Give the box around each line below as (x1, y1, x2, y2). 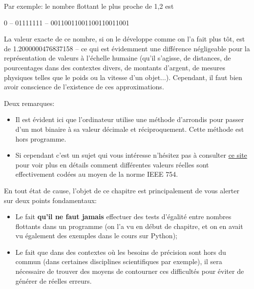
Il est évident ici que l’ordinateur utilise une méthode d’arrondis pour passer (15, 114, 244, 124)
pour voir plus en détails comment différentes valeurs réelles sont (15, 159, 209, 169)
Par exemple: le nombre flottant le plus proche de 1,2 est (4, 1, 174, 11)
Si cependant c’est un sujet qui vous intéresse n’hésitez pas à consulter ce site (15, 150, 247, 160)
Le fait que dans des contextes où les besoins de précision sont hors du (15, 247, 226, 257)
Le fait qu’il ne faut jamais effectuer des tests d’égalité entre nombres (15, 211, 232, 222)
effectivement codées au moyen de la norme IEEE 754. (15, 169, 178, 179)
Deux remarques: (4, 98, 55, 108)
